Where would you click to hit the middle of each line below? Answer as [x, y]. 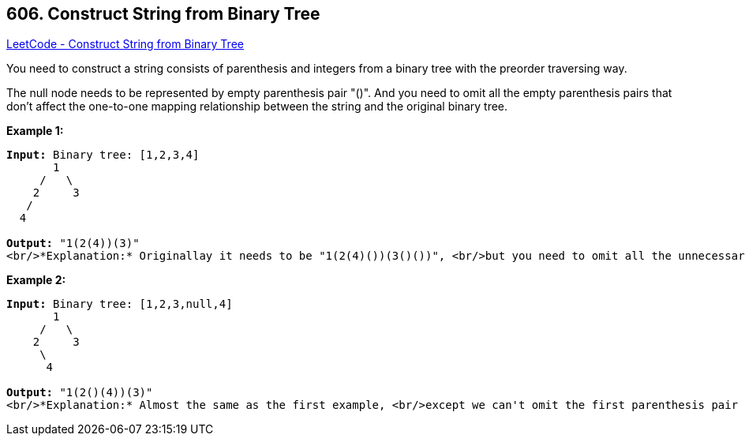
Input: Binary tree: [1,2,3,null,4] [120, 304]
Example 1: [35, 131]
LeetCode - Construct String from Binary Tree [125, 44]
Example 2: [36, 280]
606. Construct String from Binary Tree [163, 14]
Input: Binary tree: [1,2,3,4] [103, 155]
